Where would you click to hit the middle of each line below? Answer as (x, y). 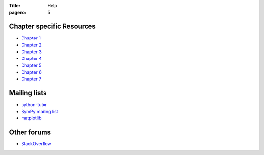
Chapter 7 (31, 79)
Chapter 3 (31, 52)
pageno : (18, 13)
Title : (15, 6)
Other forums (30, 132)
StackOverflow (36, 144)
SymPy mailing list (40, 111)
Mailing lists (28, 93)
